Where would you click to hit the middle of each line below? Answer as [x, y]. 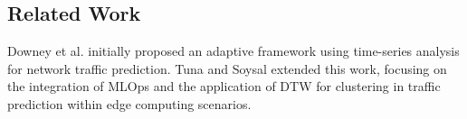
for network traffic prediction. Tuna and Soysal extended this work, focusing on [227, 68]
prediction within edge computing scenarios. [129, 103]
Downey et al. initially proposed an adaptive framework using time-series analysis [233, 51]
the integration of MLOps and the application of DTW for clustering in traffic [224, 86]
